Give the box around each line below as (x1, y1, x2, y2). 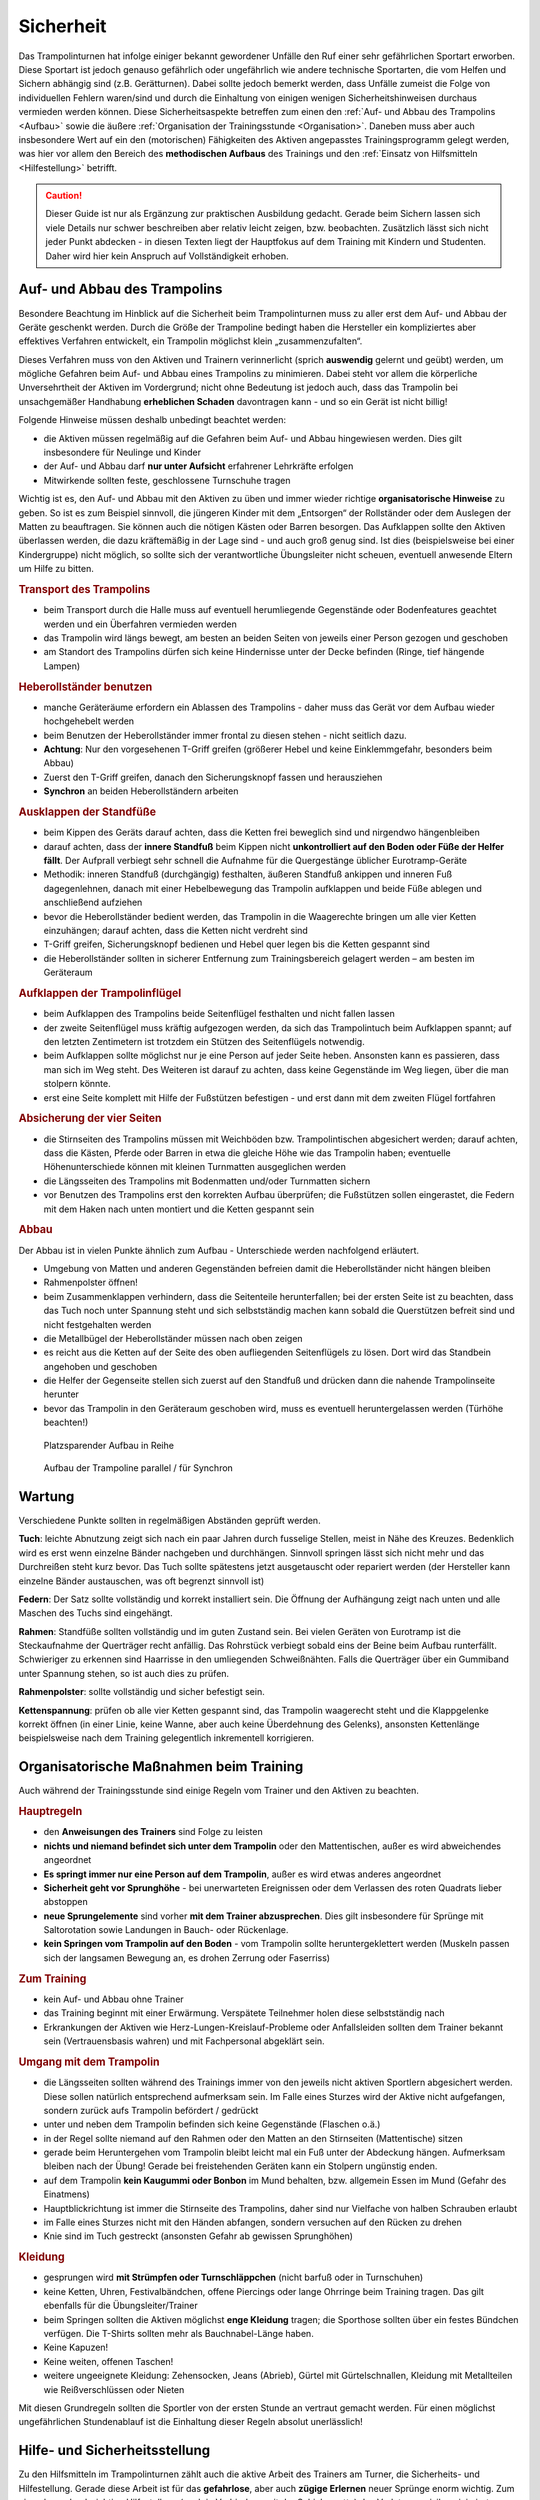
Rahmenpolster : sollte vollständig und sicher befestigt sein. (18, 1686, 265, 1698)
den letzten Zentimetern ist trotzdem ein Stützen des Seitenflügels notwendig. (43, 1035, 365, 1047)
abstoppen (43, 1896, 89, 1908)
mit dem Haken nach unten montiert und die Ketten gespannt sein (43, 1203, 315, 1215)
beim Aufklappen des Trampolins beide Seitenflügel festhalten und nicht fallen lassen (43, 1008, 395, 1020)
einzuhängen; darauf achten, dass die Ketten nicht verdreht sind (43, 924, 309, 936)
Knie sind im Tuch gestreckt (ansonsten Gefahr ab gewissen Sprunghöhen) (43, 2230, 354, 2242)
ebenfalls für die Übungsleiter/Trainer (43, 2300, 199, 2312)
